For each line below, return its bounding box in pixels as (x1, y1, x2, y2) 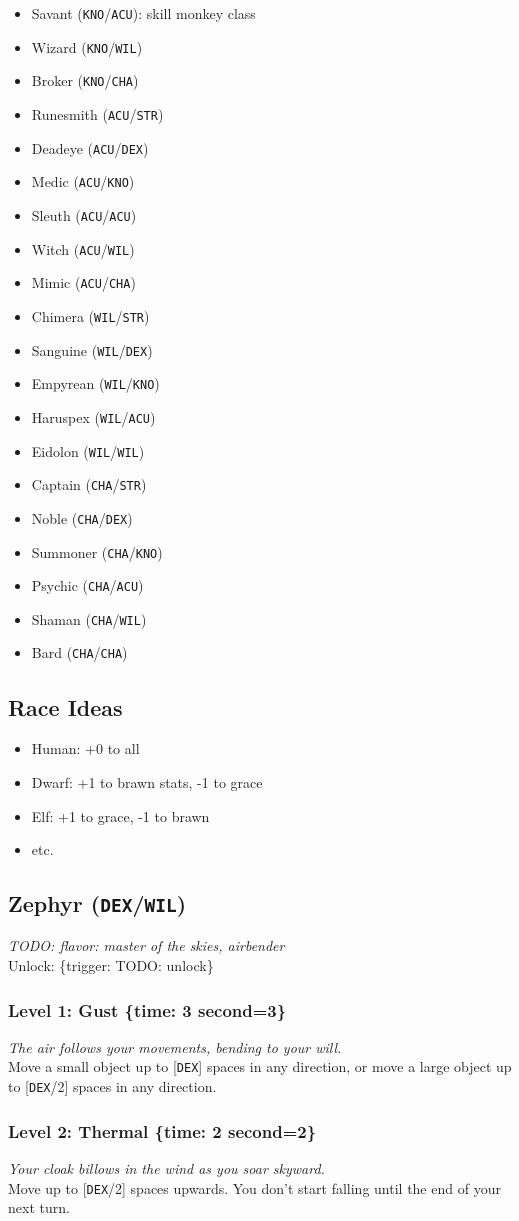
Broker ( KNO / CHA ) (31, 70, 139, 91)
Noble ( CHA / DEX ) (31, 507, 133, 528)
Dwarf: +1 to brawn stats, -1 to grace (31, 771, 263, 792)
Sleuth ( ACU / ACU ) (31, 204, 137, 225)
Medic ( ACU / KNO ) (31, 171, 135, 192)
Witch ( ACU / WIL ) (31, 238, 135, 259)
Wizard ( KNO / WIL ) (31, 36, 143, 57)
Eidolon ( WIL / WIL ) (31, 440, 145, 461)
